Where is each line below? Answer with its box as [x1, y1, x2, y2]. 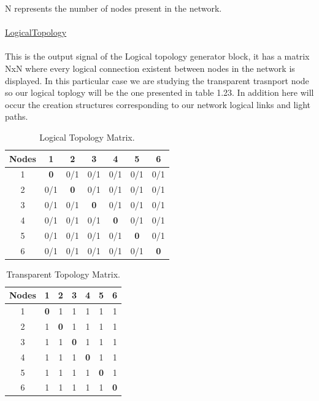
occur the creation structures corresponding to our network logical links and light [5, 98, 311, 111]
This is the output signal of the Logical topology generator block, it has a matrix [5, 50, 310, 63]
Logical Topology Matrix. [39, 130, 135, 143]
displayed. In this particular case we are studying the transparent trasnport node [5, 74, 309, 87]
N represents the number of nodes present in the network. [5, 2, 222, 14]
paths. [5, 110, 28, 123]
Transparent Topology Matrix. [6, 267, 120, 280]
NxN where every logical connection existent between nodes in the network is [5, 61, 295, 74]
